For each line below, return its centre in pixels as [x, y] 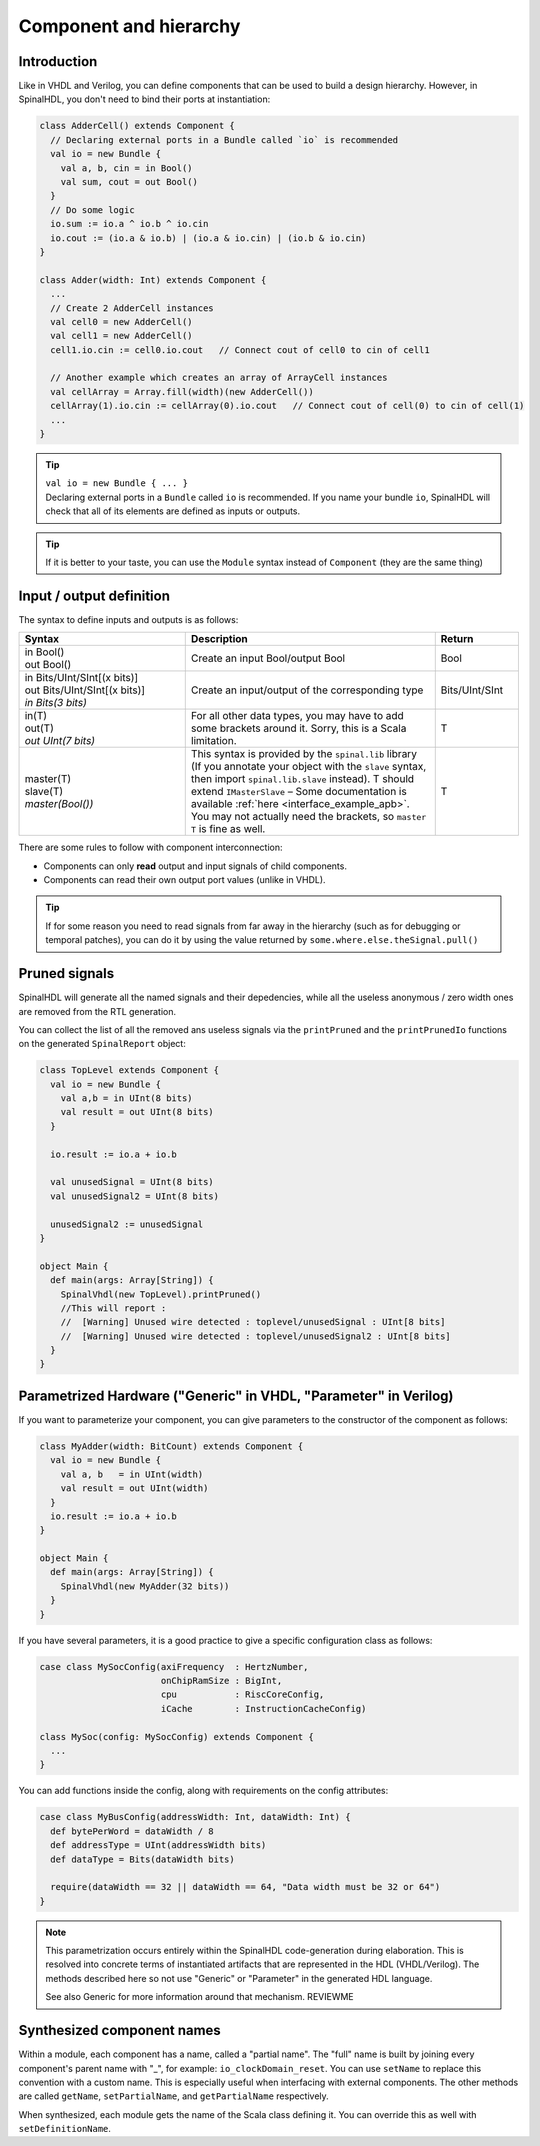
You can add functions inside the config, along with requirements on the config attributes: [203, 1791]
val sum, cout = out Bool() [129, 181]
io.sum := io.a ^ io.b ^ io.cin [129, 224]
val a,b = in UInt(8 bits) [127, 1098]
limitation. [213, 741]
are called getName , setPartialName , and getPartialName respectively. [173, 2096]
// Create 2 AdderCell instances [132, 308]
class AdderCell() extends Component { [137, 126]
